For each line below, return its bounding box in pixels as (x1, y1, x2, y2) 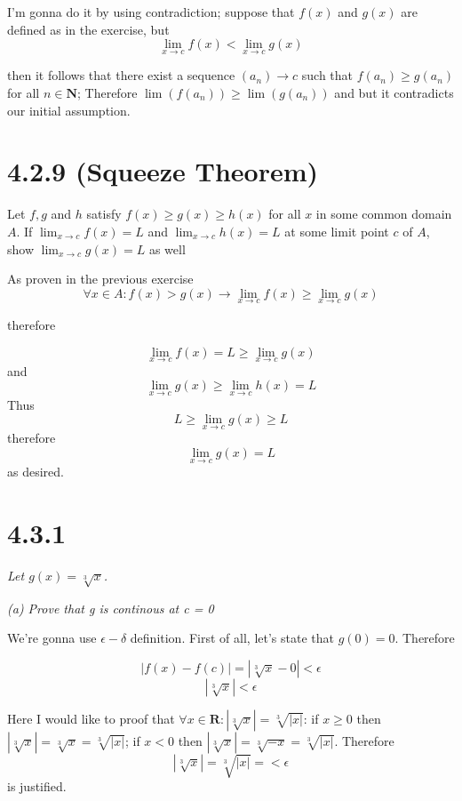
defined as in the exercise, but (7, 20, 170, 38)
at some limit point (284, 221, 389, 240)
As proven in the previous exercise (7, 269, 194, 288)
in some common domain (315, 204, 452, 223)
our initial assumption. (7, 100, 131, 119)
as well (148, 239, 186, 258)
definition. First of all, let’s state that (130, 629, 334, 647)
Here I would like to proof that (7, 709, 175, 727)
